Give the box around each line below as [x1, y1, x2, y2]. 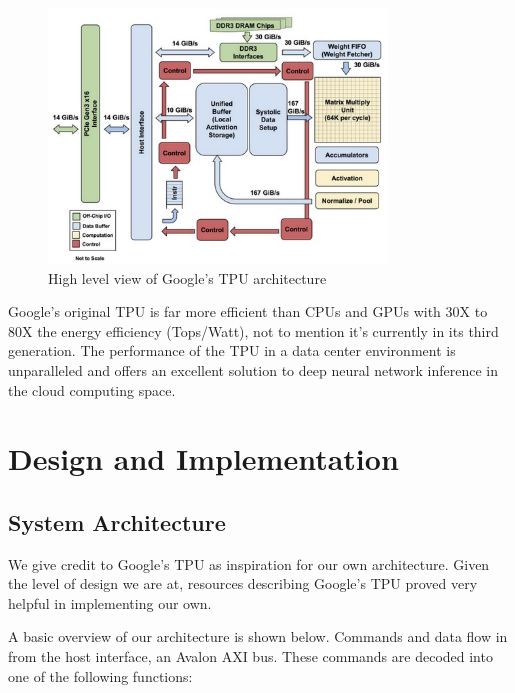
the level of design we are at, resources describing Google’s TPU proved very [8, 573, 478, 594]
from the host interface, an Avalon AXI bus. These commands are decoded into [8, 646, 493, 667]
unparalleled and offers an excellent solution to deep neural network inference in [8, 359, 498, 380]
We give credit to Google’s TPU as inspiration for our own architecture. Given [8, 553, 490, 574]
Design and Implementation [8, 438, 399, 479]
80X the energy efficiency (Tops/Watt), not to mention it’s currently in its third [8, 320, 499, 341]
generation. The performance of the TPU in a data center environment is [8, 340, 456, 361]
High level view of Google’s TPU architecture [48, 267, 327, 288]
